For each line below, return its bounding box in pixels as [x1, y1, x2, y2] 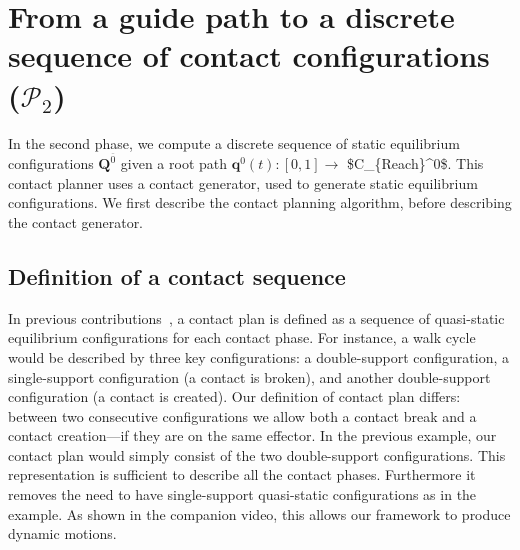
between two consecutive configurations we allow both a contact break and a [8, 405, 477, 426]
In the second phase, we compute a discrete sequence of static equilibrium [8, 132, 460, 153]
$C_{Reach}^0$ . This [346, 153, 484, 174]
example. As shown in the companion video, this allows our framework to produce [8, 503, 511, 524]
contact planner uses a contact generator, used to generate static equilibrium [8, 172, 478, 193]
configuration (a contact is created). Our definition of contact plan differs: [8, 386, 461, 407]
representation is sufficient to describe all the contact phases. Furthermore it [8, 464, 476, 485]
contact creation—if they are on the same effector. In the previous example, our [8, 425, 497, 446]
